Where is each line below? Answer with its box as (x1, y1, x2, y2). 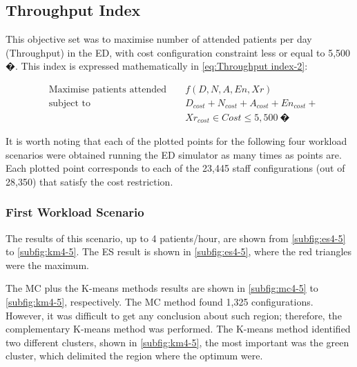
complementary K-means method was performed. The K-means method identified (6, 321, 351, 336)
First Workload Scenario (6, 204, 144, 221)
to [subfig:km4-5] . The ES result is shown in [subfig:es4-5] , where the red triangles (6, 244, 352, 259)
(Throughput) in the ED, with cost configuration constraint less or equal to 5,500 (6, 45, 351, 59)
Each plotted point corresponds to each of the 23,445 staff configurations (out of (6, 161, 345, 175)
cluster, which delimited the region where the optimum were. (6, 348, 263, 363)
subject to (48, 99, 90, 109)
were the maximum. (6, 257, 89, 272)
